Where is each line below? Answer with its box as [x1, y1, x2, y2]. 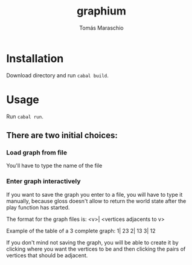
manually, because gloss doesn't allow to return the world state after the [6, 197, 187, 205]
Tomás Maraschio [79, 24, 124, 31]
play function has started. [6, 203, 70, 211]
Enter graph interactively [6, 177, 81, 185]
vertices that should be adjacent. [6, 252, 88, 259]
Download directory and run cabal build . [6, 71, 109, 79]
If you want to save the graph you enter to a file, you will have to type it [6, 191, 183, 198]
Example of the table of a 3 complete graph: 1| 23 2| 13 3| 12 [6, 227, 156, 234]
